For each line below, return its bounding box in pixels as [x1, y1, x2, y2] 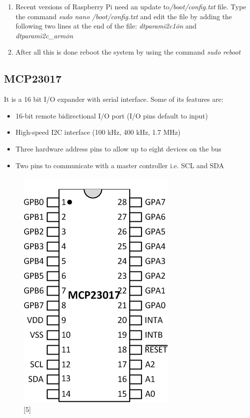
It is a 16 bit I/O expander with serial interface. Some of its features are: [4, 94, 223, 104]
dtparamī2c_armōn [15, 30, 73, 40]
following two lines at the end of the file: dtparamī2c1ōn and [15, 21, 196, 31]
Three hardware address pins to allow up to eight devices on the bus [15, 143, 222, 153]
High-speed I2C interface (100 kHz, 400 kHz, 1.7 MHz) [15, 127, 181, 137]
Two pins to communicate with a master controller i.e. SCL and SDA [15, 160, 224, 170]
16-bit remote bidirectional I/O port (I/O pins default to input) [15, 110, 208, 120]
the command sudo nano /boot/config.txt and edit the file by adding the [15, 11, 232, 21]
